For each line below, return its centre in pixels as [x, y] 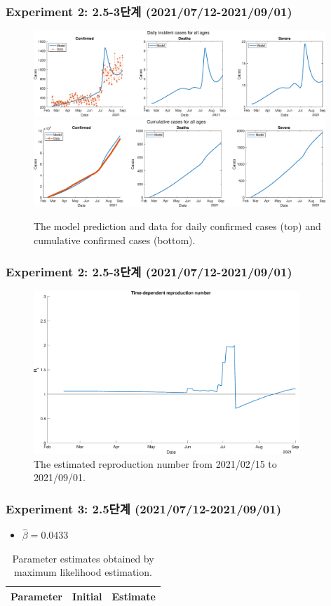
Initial [87, 596]
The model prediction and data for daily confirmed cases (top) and [177, 226]
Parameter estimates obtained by [83, 558]
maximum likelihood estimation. [83, 572]
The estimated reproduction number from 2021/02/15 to [155, 463]
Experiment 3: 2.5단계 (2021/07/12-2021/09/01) [143, 508]
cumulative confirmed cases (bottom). [115, 240]
